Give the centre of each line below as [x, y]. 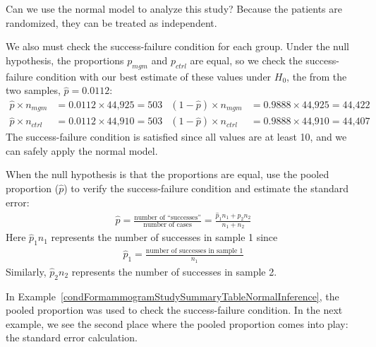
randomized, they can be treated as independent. [111, 22]
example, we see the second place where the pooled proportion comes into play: [177, 323]
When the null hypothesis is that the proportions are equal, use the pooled [168, 174]
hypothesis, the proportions [65, 60]
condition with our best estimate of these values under [154, 76]
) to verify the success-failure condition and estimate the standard [206, 188]
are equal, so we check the [246, 60]
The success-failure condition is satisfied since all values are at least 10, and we [176, 137]
